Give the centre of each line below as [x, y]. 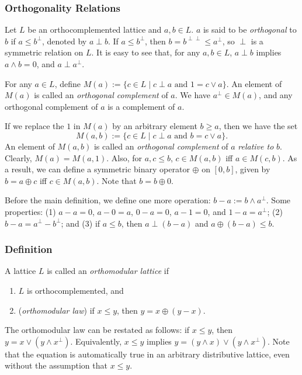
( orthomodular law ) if [56, 310]
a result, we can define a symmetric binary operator [97, 169]
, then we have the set [258, 126]
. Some [278, 200]
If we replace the [34, 126]
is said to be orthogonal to [250, 29]
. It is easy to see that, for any [146, 52]
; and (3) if [81, 223]
